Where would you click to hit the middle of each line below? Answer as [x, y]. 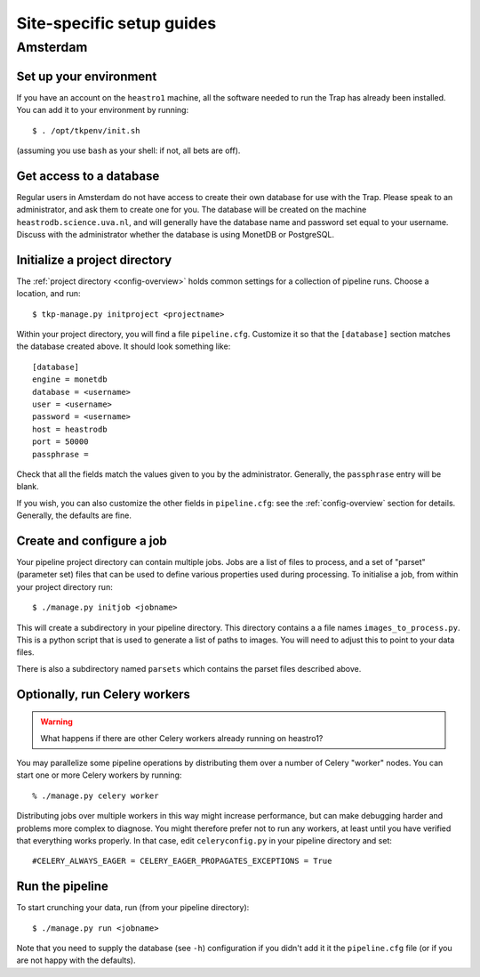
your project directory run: [64, 586]
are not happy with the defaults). [76, 960]
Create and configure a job [92, 541]
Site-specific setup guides [116, 23]
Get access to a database [88, 176]
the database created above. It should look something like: [124, 346]
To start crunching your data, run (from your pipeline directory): [133, 908]
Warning [56, 722]
